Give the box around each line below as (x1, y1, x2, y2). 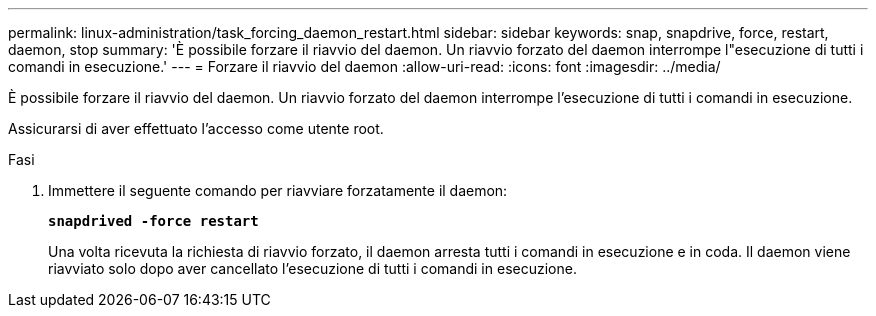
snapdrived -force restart (48, 213, 259, 229)
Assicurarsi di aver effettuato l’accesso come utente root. (8, 120, 384, 137)
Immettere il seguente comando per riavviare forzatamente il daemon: (48, 182, 508, 199)
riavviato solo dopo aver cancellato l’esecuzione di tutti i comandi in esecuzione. (48, 260, 577, 277)
